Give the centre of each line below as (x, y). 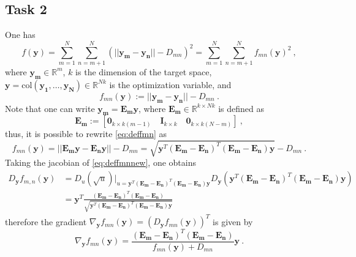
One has (20, 35)
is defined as (241, 108)
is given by (233, 221)
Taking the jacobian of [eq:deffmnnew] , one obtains (100, 162)
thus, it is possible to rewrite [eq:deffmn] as (86, 134)
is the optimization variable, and (170, 84)
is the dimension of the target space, (144, 71)
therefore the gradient (46, 221)
